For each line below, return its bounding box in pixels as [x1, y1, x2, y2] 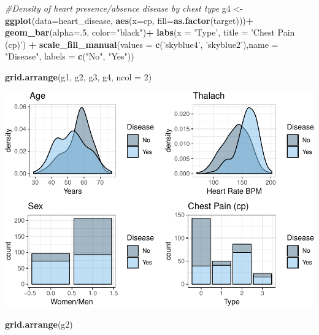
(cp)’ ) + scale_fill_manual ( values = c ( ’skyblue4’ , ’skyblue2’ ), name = [5, 37, 279, 50]
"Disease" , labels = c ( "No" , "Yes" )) [5, 50, 134, 63]
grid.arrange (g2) [5, 317, 73, 330]
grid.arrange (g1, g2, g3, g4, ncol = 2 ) [5, 70, 152, 83]
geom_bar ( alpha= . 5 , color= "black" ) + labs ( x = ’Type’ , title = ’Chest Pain [5, 26, 295, 39]
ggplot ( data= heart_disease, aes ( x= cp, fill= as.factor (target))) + [5, 13, 254, 26]
